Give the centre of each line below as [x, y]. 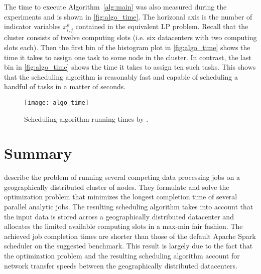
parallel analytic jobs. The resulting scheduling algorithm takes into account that [129, 207]
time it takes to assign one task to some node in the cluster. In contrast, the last [128, 57]
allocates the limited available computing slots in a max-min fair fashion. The [123, 226]
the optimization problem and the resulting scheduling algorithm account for [122, 256]
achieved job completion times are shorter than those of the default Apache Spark [130, 236]
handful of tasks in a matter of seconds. [65, 86]
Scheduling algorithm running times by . [86, 118]
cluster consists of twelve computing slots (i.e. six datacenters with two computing [130, 37]
